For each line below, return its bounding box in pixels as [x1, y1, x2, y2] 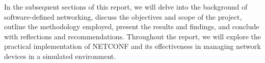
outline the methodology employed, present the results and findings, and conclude [4, 21, 259, 32]
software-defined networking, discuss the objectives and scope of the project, [4, 11, 242, 22]
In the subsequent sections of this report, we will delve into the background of [4, 2, 248, 12]
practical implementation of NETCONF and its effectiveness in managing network [4, 41, 261, 51]
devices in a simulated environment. [4, 50, 116, 61]
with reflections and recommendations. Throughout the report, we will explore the [4, 31, 261, 41]
